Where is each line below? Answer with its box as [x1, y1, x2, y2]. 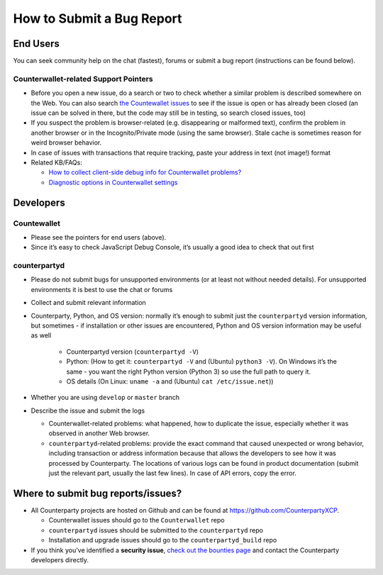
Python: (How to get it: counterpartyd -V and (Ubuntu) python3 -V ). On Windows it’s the [66, 357, 337, 366]
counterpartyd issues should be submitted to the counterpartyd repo [48, 525, 264, 535]
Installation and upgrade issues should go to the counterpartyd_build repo [48, 536, 277, 545]
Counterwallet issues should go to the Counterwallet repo [48, 516, 225, 525]
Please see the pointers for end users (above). [30, 233, 167, 241]
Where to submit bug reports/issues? [13, 487, 182, 499]
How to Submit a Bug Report [13, 11, 182, 26]
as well [30, 331, 52, 340]
